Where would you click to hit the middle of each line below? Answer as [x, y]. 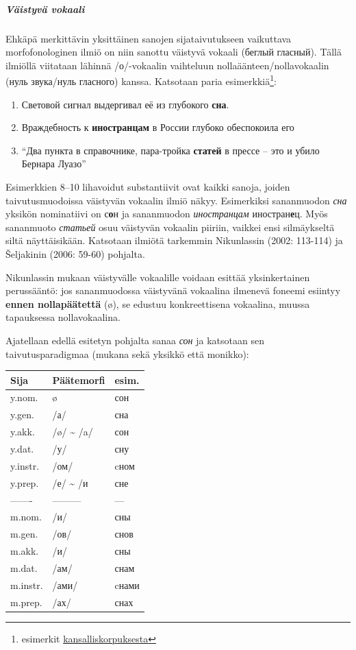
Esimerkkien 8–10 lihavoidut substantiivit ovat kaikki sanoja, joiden [148, 186]
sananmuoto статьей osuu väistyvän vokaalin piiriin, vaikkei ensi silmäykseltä [170, 227]
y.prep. [25, 482]
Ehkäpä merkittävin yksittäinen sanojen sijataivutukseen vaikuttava [149, 38]
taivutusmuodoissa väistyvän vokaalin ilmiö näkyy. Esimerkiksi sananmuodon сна [176, 200]
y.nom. [24, 397]
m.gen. [24, 534]
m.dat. [24, 567]
